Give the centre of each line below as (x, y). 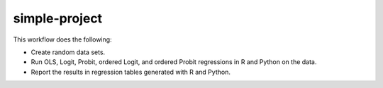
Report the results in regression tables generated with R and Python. (131, 72)
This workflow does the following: (63, 39)
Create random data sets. (68, 52)
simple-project (58, 18)
